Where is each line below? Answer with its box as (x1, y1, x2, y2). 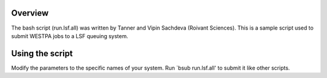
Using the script (11, 48, 73, 59)
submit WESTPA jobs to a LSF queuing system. (11, 32, 128, 39)
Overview (11, 8, 49, 18)
